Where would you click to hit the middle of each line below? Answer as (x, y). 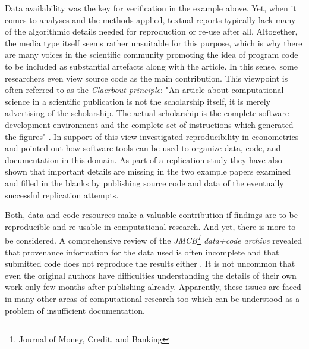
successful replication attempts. (62, 194)
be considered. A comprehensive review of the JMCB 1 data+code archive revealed (154, 239)
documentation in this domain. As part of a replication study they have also (144, 159)
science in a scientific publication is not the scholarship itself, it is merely (138, 101)
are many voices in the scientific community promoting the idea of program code (152, 54)
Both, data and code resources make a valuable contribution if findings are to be (151, 215)
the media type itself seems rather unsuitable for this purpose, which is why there (154, 43)
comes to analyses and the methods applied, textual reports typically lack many (150, 19)
